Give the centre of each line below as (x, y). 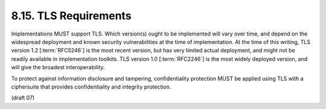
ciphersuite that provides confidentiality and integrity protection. (91, 87)
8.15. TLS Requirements (72, 16)
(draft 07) (23, 98)
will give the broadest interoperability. (58, 67)
